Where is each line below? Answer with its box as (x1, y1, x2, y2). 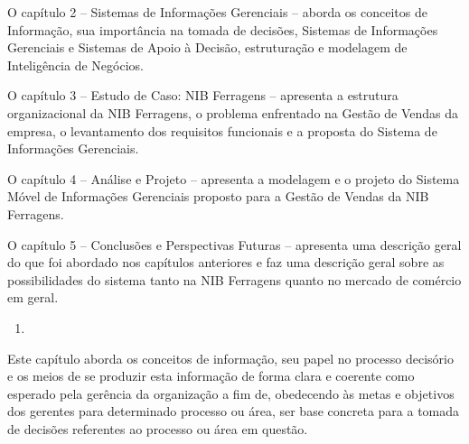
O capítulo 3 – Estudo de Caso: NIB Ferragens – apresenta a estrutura (7, 86, 399, 105)
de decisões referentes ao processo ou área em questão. (7, 419, 308, 438)
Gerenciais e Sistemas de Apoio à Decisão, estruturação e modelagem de (7, 38, 408, 57)
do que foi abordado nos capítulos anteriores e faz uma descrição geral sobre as (7, 253, 445, 272)
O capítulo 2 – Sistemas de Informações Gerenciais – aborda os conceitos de (7, 3, 427, 21)
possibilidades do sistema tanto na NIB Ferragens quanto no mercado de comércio (7, 270, 462, 289)
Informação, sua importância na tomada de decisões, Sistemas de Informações (7, 20, 438, 39)
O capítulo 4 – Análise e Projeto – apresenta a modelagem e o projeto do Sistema (7, 169, 460, 188)
